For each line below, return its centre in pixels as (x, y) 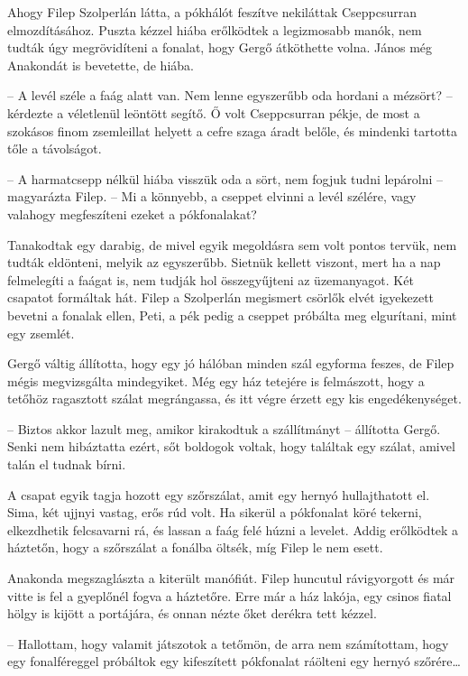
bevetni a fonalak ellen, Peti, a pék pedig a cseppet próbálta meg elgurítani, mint (232, 315)
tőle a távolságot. (55, 148)
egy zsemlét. (41, 333)
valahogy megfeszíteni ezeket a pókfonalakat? (132, 213)
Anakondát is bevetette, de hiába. (101, 65)
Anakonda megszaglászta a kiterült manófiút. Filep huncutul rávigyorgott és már (231, 578)
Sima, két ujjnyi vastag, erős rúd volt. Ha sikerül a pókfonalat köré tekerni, (215, 512)
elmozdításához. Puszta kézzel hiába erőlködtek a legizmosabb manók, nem (215, 29)
